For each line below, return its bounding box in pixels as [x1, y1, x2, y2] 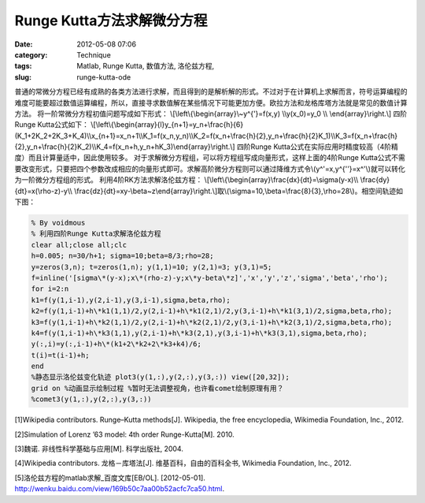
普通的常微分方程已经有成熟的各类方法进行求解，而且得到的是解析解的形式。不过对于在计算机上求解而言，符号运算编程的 [14, 87, 408, 96]
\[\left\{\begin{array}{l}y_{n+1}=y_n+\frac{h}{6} [91, 120, 244, 129]
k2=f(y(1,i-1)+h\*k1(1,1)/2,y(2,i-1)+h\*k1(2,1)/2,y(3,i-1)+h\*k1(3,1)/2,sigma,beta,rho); [31, 307, 393, 315]
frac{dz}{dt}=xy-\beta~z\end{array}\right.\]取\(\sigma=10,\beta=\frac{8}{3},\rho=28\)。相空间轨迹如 [76, 186, 403, 196]
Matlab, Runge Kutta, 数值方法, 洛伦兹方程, [76, 61, 215, 71]
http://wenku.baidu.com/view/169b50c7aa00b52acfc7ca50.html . [14, 484, 225, 494]
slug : [14, 72, 31, 82]
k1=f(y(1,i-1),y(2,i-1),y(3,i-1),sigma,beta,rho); [31, 296, 231, 304]
